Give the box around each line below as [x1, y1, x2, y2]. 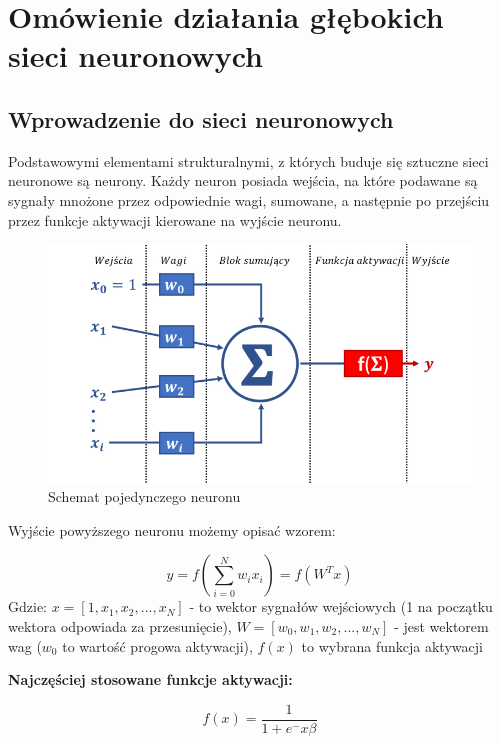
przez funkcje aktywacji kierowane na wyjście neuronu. [8, 209, 342, 230]
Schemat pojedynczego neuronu [48, 486, 241, 507]
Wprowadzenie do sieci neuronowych [8, 103, 394, 134]
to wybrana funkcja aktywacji [301, 635, 483, 656]
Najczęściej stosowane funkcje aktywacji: [8, 669, 293, 690]
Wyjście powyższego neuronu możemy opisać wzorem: [8, 519, 336, 540]
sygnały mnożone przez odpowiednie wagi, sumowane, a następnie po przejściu [8, 189, 490, 210]
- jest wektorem [394, 616, 489, 637]
